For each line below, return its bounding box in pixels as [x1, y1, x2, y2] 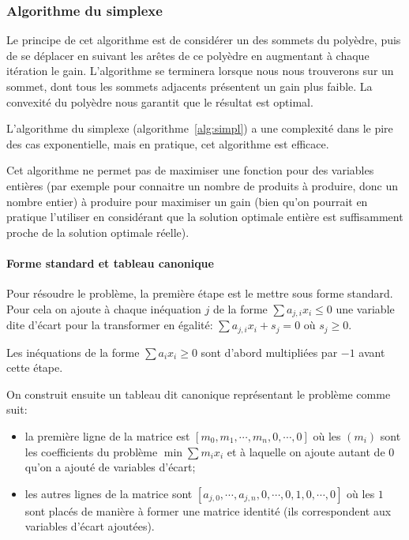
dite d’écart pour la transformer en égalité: [6, 317, 213, 333]
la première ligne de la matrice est [24, 428, 190, 444]
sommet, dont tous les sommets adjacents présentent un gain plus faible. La [6, 78, 373, 94]
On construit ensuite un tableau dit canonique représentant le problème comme [6, 385, 391, 402]
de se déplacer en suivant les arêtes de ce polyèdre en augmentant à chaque [6, 47, 370, 63]
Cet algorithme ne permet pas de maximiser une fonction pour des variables [6, 162, 374, 178]
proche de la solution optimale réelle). [6, 223, 189, 240]
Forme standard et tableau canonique [6, 254, 214, 271]
